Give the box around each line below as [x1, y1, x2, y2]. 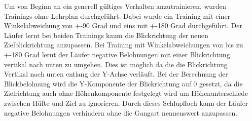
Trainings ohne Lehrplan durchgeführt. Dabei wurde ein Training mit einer [4, 10, 230, 21]
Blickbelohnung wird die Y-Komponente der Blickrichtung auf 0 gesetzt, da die [4, 78, 243, 88]
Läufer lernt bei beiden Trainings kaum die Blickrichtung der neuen [4, 30, 209, 40]
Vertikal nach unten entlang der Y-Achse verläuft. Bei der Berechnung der [4, 69, 228, 79]
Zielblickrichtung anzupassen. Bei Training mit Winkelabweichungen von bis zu [4, 40, 243, 50]
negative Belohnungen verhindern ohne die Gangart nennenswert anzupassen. [4, 107, 238, 118]
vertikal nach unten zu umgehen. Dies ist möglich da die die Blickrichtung [4, 59, 228, 69]
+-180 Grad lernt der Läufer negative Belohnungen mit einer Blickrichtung [4, 49, 230, 59]
